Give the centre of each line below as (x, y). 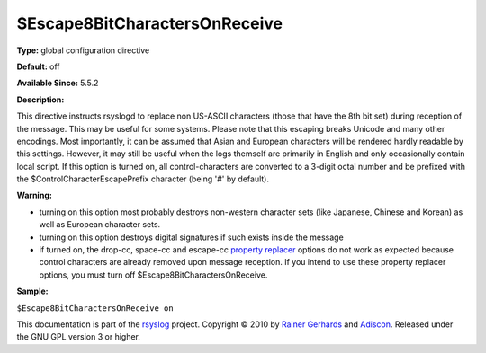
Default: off (38, 66)
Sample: (32, 291)
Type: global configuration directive (83, 50)
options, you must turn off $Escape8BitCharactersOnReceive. (153, 275)
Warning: (35, 195)
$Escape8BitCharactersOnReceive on (95, 308)
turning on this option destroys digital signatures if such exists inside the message (191, 237)
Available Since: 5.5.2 (58, 83)
